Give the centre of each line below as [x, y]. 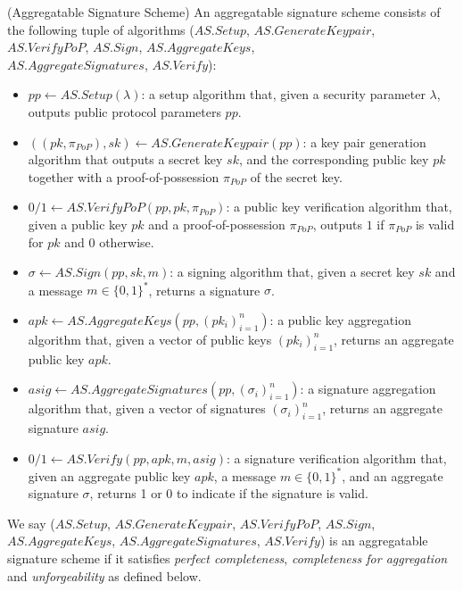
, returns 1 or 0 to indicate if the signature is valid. [229, 493]
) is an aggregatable [374, 541]
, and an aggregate [393, 475]
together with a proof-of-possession [124, 176]
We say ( [31, 523]
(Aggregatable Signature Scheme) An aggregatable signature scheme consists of [224, 12]
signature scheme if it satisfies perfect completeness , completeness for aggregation [227, 558]
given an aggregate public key [109, 475]
